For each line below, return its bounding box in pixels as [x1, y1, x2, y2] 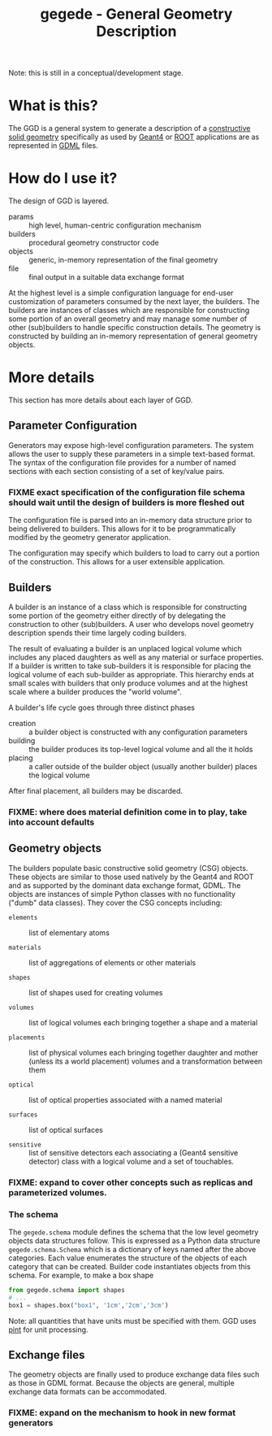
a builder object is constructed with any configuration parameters [28, 727, 248, 737]
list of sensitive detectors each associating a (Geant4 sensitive [28, 1147, 239, 1157]
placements [8, 1033, 45, 1042]
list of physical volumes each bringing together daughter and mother [28, 1047, 258, 1057]
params [8, 212, 34, 222]
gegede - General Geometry [40, 5, 233, 24]
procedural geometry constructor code [28, 237, 160, 248]
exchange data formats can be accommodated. [8, 1387, 167, 1397]
